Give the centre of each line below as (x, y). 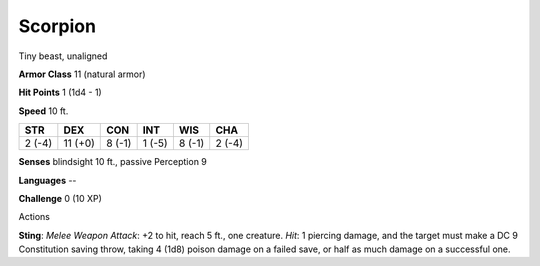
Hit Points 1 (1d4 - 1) (60, 92)
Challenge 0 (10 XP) (60, 198)
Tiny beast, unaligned (63, 56)
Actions (34, 217)
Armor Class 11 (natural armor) (82, 74)
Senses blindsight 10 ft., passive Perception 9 (112, 162)
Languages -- (47, 180)
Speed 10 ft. (43, 111)
